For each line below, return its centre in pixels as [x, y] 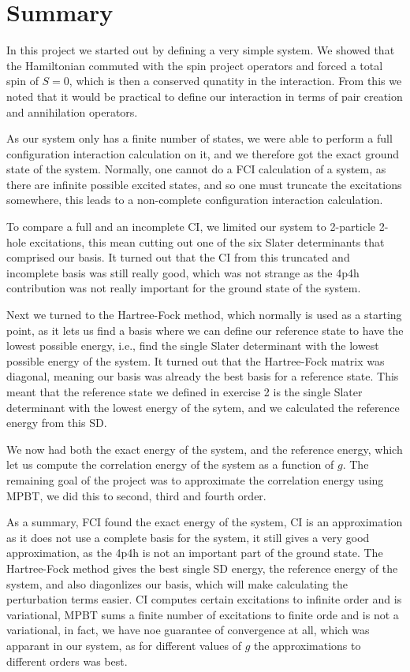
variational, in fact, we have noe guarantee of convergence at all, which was [188, 630]
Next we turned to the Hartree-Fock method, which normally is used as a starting [204, 315]
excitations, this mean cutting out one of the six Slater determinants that [207, 241]
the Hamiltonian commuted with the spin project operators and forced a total [195, 65]
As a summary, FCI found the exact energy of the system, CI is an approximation [205, 522]
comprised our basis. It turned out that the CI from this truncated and [178, 257]
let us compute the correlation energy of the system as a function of [170, 464]
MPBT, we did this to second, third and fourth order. [136, 495]
